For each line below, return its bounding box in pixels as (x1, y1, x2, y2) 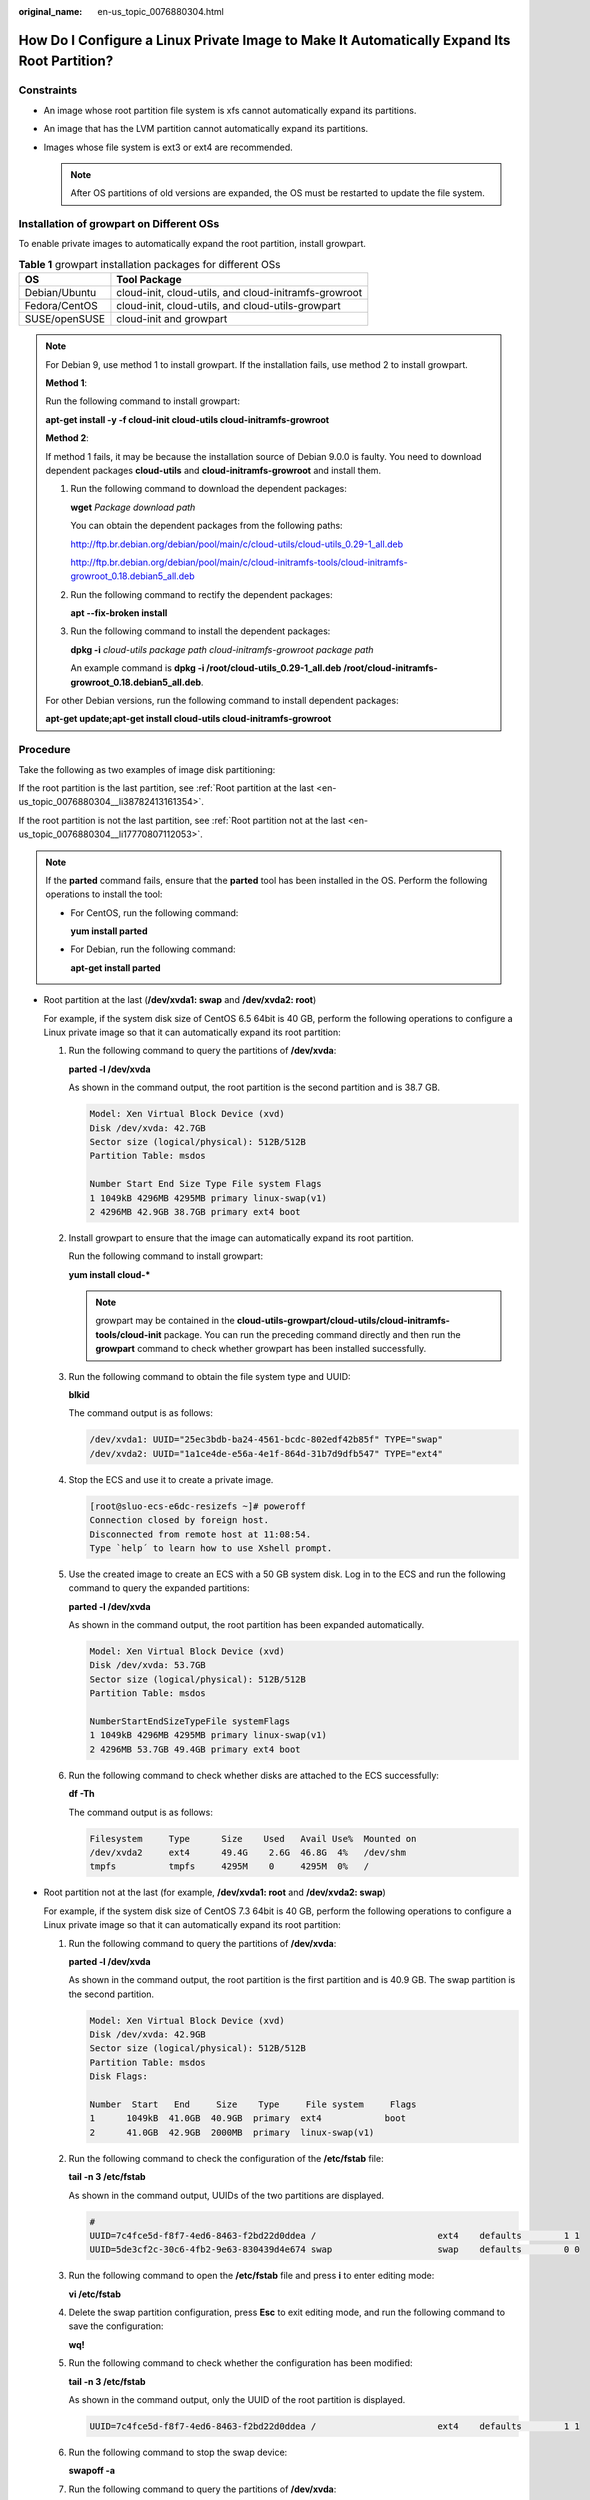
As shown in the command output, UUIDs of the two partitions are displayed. (68, 2189, 385, 2201)
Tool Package (116, 273, 182, 287)
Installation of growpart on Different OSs (18, 217, 220, 231)
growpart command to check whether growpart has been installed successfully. (95, 1343, 427, 1355)
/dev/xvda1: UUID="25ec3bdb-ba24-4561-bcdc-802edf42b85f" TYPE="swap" (89, 1434, 444, 1445)
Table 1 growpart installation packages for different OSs (18, 258, 281, 272)
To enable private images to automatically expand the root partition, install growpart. (18, 238, 367, 250)
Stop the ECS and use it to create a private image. (68, 1473, 274, 1485)
